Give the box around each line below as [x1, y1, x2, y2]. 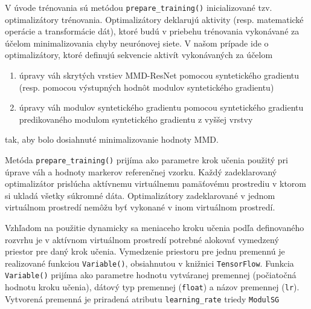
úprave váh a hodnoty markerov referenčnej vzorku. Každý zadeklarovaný [5, 165, 277, 178]
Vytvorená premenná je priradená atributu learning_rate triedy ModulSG [5, 292, 280, 305]
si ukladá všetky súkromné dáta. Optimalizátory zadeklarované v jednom [5, 189, 275, 201]
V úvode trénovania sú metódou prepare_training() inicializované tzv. [5, 1, 272, 13]
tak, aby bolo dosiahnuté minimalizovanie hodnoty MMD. [5, 133, 219, 146]
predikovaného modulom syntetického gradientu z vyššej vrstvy [19, 112, 253, 125]
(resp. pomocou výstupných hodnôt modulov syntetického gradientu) [19, 80, 274, 93]
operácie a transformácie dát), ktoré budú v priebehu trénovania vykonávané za [5, 25, 300, 37]
